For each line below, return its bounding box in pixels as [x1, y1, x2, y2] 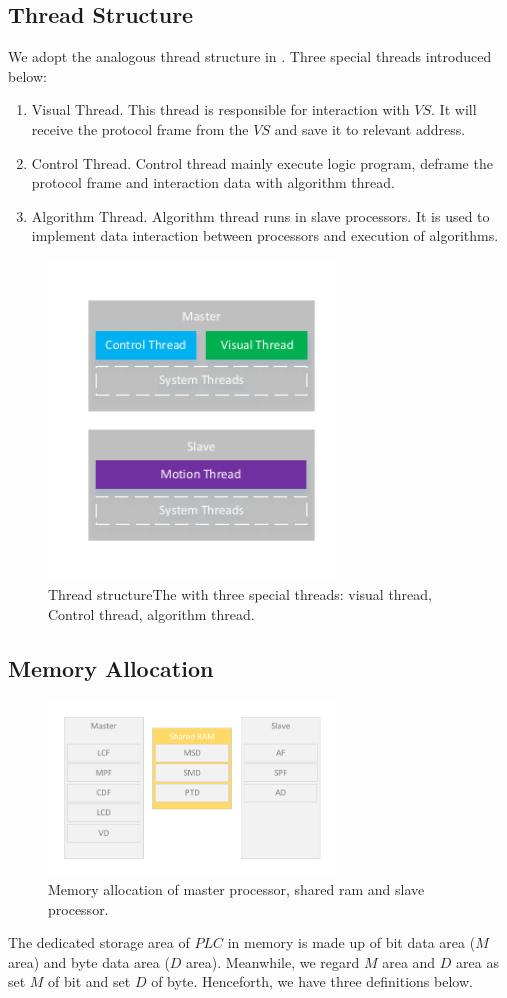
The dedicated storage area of [8, 932, 190, 953]
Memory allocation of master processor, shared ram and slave [48, 878, 425, 899]
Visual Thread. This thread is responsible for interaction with [31, 99, 410, 120]
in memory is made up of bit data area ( [227, 932, 476, 953]
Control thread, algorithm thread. [48, 603, 255, 624]
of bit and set [48, 971, 131, 992]
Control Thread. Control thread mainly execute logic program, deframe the [31, 152, 493, 173]
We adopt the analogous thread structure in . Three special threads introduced [8, 46, 492, 67]
